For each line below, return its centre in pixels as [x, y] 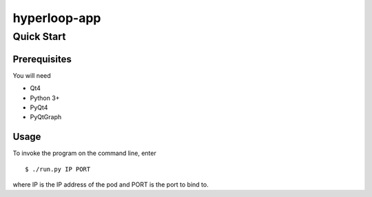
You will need [32, 75]
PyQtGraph [46, 117]
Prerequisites [42, 59]
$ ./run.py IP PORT [58, 169]
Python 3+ [45, 98]
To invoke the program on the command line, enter [84, 153]
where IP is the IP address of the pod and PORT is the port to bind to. [111, 184]
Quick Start [39, 37]
